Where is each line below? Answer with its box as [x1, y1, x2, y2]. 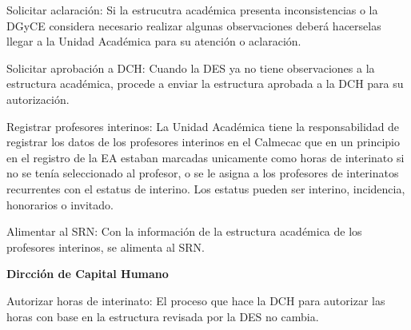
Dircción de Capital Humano [6, 265, 169, 282]
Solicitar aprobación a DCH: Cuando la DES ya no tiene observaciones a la [6, 59, 375, 76]
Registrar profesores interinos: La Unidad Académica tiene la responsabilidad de [6, 117, 400, 134]
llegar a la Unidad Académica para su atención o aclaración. [6, 33, 301, 50]
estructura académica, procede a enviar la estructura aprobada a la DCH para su [6, 75, 404, 92]
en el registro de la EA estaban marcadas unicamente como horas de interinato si [6, 149, 405, 165]
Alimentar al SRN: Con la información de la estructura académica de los [6, 223, 362, 240]
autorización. [6, 90, 70, 107]
